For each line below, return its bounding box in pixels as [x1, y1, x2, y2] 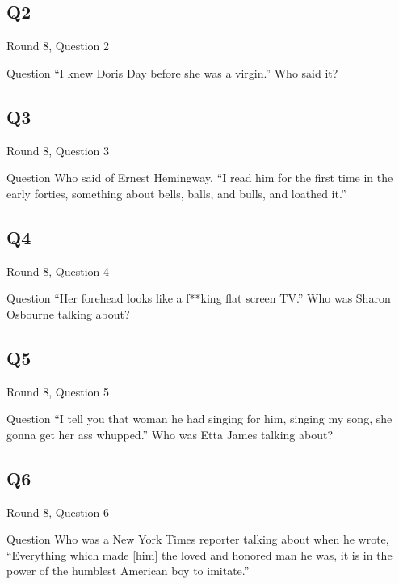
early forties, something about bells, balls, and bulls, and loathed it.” [6, 184, 346, 201]
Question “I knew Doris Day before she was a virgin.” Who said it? [6, 64, 338, 81]
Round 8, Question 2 [6, 37, 110, 54]
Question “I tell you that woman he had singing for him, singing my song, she [6, 410, 393, 427]
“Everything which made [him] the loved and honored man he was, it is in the [6, 546, 393, 563]
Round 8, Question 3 [6, 142, 110, 159]
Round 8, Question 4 [6, 262, 110, 279]
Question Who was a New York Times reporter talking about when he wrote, [6, 531, 389, 548]
